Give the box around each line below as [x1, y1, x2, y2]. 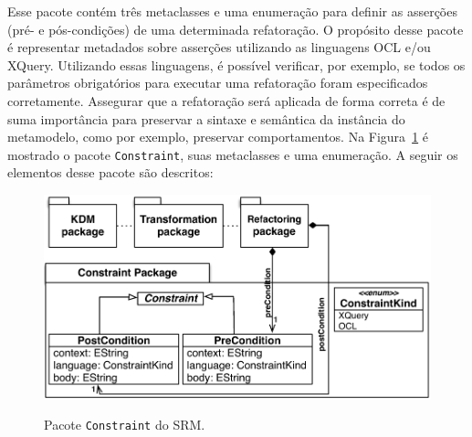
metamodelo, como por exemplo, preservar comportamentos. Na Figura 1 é [7, 127, 429, 146]
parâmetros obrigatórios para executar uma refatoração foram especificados [7, 73, 428, 92]
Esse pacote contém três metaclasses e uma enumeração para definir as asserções [7, 2, 457, 20]
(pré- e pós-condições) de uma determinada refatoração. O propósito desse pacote [7, 19, 464, 38]
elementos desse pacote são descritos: [7, 163, 214, 182]
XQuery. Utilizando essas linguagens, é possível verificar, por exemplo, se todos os [7, 55, 466, 74]
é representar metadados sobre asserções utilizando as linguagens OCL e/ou [7, 37, 431, 57]
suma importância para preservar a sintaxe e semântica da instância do [7, 109, 405, 128]
